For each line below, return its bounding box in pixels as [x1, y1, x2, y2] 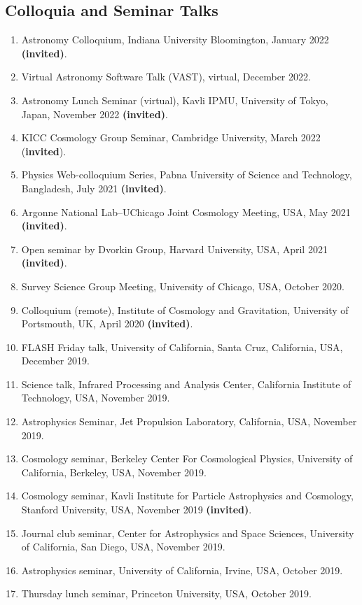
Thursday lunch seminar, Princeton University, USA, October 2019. [21, 586, 312, 601]
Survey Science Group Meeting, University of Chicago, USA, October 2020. [21, 278, 344, 293]
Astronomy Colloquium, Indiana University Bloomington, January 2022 [21, 32, 329, 47]
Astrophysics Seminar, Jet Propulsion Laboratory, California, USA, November [21, 414, 357, 429]
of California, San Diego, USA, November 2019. [21, 539, 225, 554]
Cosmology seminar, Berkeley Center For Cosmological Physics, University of [21, 451, 353, 466]
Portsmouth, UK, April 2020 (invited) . [21, 316, 193, 331]
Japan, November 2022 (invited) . [21, 106, 168, 121]
